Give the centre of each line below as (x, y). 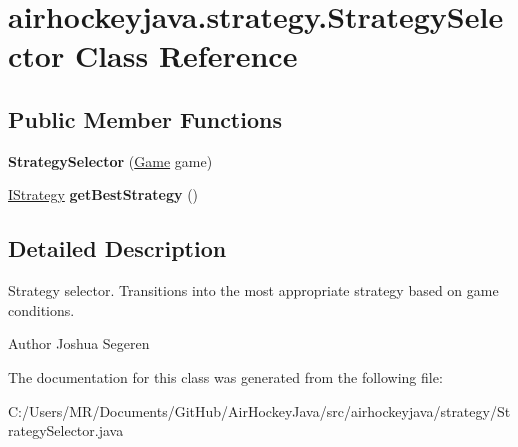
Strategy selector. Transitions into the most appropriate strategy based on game (253, 290)
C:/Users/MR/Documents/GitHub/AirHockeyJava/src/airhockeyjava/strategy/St (259, 410)
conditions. (41, 309)
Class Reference (186, 55)
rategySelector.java (66, 430)
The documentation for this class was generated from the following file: (225, 376)
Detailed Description (117, 248)
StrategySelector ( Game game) (110, 160)
